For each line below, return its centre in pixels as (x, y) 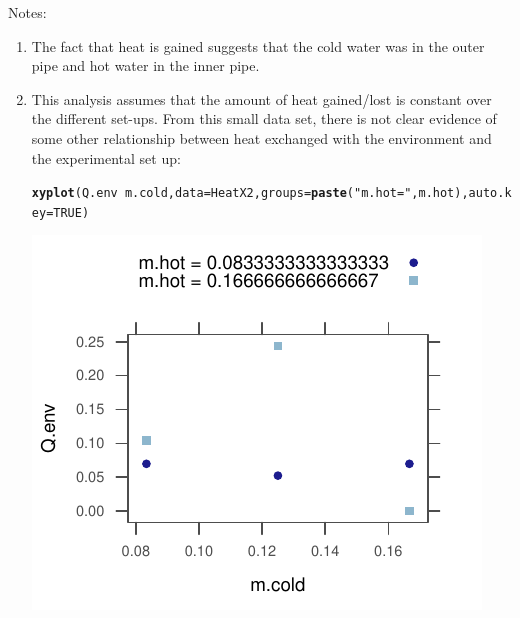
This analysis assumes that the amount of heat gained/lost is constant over (261, 98)
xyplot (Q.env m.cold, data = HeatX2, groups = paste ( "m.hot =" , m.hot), (250, 193)
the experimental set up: (106, 157)
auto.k (490, 193)
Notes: (27, 12)
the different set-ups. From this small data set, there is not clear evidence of (264, 118)
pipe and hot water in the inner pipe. (145, 65)
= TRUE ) (68, 212)
